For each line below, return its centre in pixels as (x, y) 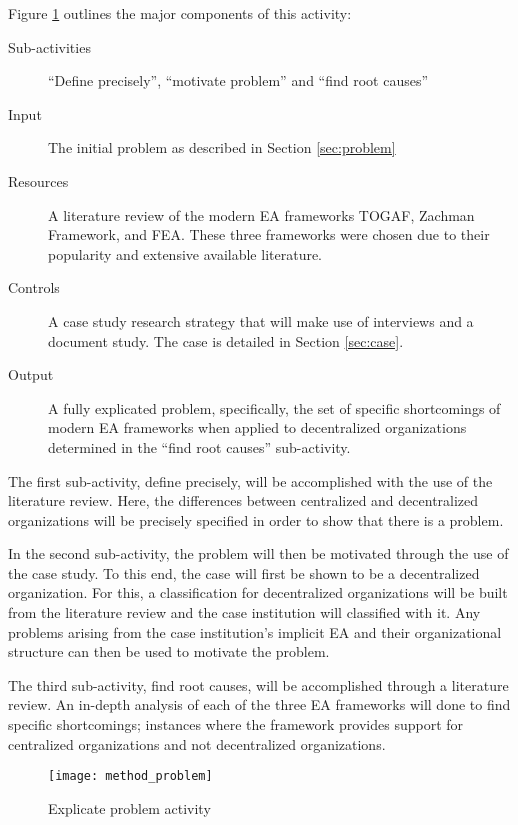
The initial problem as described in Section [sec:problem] (222, 147)
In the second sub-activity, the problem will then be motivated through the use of (258, 553)
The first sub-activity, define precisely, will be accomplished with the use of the (250, 480)
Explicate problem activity (129, 807)
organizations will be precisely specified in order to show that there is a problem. (256, 519)
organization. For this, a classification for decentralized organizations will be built (258, 592)
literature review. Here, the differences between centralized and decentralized (243, 500)
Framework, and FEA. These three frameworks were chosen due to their (269, 234)
